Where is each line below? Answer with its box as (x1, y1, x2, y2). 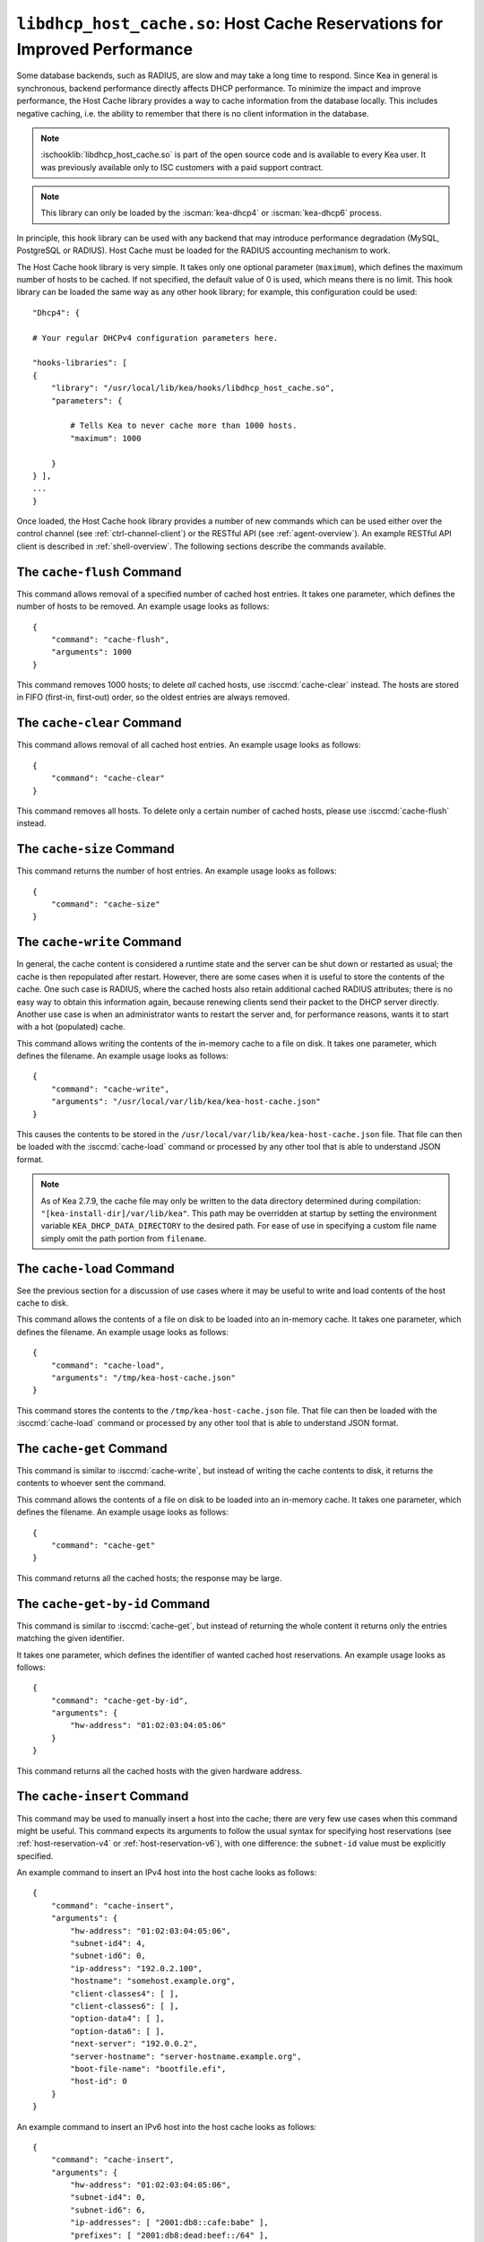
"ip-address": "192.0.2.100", (70, 1963, 203, 1973)
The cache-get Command (16, 1440, 168, 1456)
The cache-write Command (16, 934, 182, 950)
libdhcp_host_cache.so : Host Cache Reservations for (16, 13, 444, 33)
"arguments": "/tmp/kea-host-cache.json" (50, 1373, 237, 1383)
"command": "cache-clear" (50, 773, 166, 784)
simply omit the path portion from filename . (40, 1233, 207, 1244)
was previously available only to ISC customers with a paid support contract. (40, 161, 324, 172)
